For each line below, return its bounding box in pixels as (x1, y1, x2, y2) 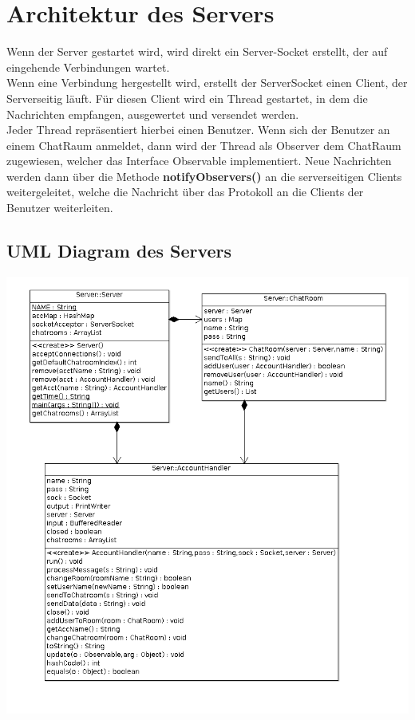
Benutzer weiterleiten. (6, 199, 113, 216)
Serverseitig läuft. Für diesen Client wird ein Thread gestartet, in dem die (6, 89, 368, 106)
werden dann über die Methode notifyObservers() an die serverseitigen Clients (6, 167, 402, 184)
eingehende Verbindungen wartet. (6, 58, 170, 75)
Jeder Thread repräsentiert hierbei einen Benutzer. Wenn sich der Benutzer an (6, 121, 390, 138)
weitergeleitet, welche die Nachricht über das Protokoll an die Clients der (6, 183, 364, 200)
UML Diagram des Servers (6, 238, 232, 263)
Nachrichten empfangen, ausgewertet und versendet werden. (6, 105, 299, 122)
